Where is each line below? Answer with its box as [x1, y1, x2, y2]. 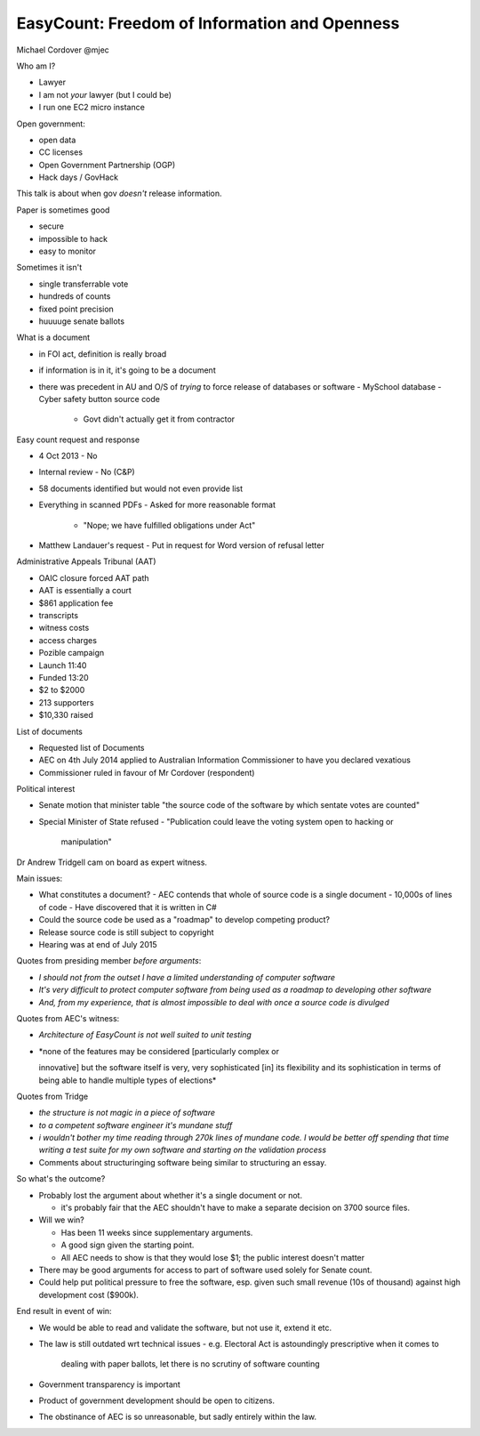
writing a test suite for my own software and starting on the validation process [38, 1144, 327, 1156]
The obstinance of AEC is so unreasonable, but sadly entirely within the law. [38, 1411, 317, 1423]
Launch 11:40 [38, 659, 87, 671]
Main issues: [16, 873, 63, 884]
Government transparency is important [38, 1379, 181, 1390]
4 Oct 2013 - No [38, 450, 98, 462]
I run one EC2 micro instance [38, 102, 146, 113]
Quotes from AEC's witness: [16, 1012, 120, 1023]
